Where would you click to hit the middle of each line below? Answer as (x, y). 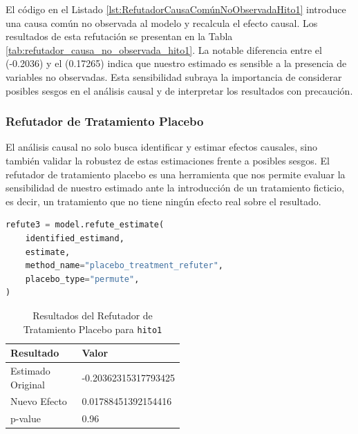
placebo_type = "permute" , (82, 279)
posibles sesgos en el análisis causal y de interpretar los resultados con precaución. (179, 90)
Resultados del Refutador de (93, 315)
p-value (26, 418)
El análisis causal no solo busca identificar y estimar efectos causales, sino (161, 147)
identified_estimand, (75, 238)
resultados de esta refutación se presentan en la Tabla (119, 36)
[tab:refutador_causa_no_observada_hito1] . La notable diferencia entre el (164, 49)
